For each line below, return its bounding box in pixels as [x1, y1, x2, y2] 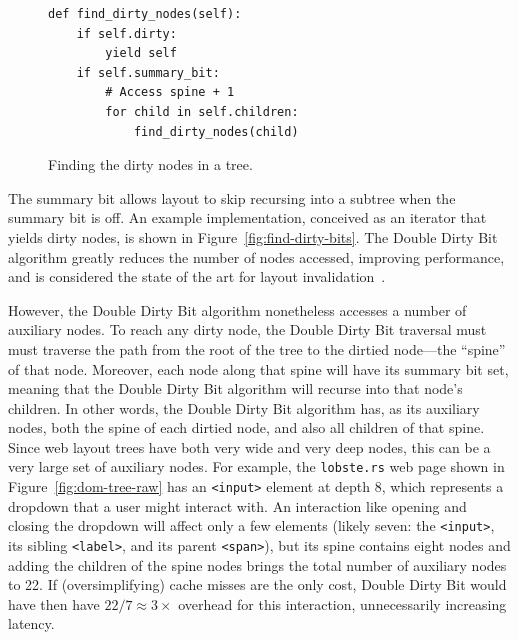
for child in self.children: [105, 104, 299, 119]
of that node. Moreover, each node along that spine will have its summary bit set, [8, 358, 509, 379]
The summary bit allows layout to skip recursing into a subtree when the [8, 187, 456, 208]
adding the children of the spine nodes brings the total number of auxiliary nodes [8, 554, 507, 575]
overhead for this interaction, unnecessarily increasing [178, 593, 507, 614]
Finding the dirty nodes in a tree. [48, 154, 253, 175]
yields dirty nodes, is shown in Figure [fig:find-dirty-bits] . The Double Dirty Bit [8, 226, 498, 247]
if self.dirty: [76, 26, 177, 41]
